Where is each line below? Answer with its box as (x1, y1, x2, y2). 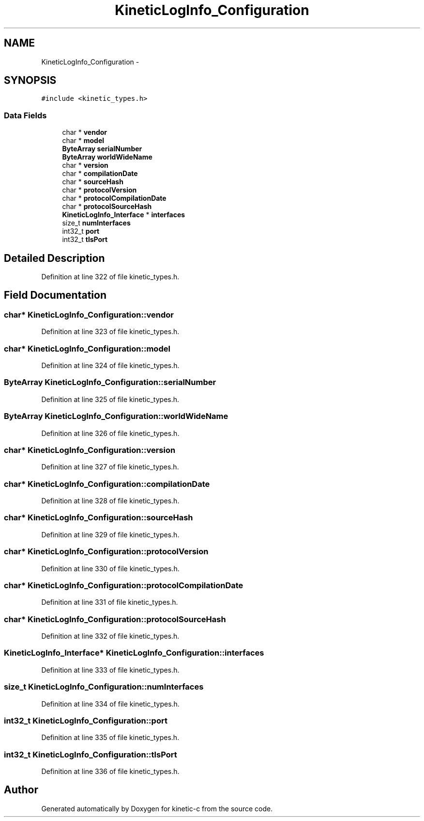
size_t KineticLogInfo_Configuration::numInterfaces (4, 682, 204, 692)
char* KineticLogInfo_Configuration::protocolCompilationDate (4, 580, 243, 590)
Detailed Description (4, 252, 105, 264)
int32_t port (62, 227, 100, 236)
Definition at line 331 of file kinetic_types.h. (41, 598, 178, 607)
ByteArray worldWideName (62, 153, 152, 161)
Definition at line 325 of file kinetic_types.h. (41, 395, 180, 403)
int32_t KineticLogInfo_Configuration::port (4, 715, 167, 725)
